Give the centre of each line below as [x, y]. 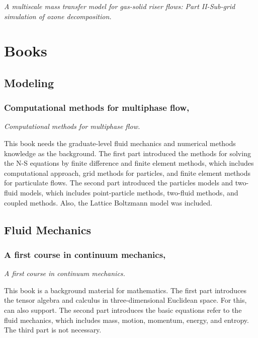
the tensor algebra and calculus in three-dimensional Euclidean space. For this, [125, 300]
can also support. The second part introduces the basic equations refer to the [123, 310]
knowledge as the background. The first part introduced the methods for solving [127, 153]
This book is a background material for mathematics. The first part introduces [125, 290]
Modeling [29, 82]
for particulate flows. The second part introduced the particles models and [119, 183]
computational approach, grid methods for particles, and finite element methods [127, 173]
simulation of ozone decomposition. [58, 16]
